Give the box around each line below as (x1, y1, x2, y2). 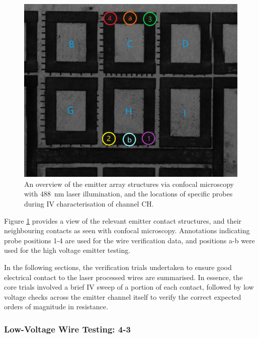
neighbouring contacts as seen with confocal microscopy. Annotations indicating (4, 225, 250, 236)
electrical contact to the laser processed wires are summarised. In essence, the (4, 272, 243, 282)
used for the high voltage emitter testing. (4, 245, 131, 255)
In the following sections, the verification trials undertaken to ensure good (4, 262, 232, 272)
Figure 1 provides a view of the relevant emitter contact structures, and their (4, 215, 242, 226)
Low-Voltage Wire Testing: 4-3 (4, 322, 131, 335)
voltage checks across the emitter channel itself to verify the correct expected (4, 291, 241, 302)
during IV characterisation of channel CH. (24, 198, 154, 209)
